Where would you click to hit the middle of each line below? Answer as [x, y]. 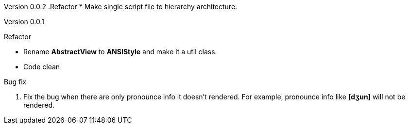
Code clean [42, 67]
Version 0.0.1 [24, 22]
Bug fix [15, 82]
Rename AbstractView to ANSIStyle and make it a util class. [120, 52]
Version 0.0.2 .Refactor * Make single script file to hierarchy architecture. [121, 7]
